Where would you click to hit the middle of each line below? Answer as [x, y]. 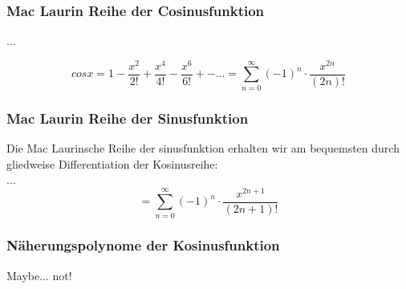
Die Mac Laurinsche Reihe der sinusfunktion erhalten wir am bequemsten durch [203, 147]
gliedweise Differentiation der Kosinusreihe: [112, 163]
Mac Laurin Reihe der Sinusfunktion [128, 118]
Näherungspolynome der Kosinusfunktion [143, 245]
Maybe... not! [39, 275]
